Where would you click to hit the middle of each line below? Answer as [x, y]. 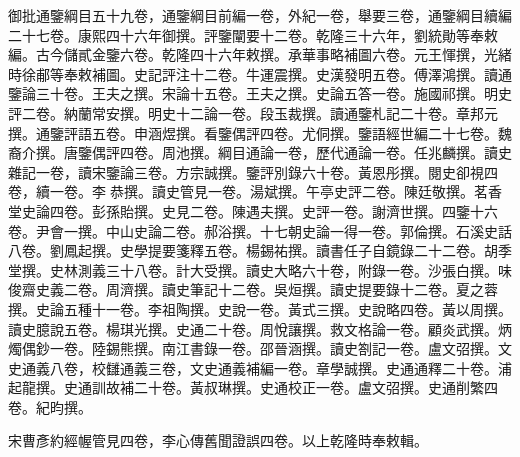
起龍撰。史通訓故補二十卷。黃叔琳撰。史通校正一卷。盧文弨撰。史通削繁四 [253, 387]
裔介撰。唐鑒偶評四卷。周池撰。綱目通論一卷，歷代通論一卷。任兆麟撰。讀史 [260, 152]
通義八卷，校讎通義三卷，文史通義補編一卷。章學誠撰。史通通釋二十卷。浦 [266, 367]
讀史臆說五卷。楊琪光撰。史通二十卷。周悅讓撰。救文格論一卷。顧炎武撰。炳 [260, 328]
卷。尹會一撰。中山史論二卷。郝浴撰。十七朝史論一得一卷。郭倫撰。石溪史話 [260, 230]
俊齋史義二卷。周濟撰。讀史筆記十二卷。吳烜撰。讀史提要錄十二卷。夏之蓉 [253, 289]
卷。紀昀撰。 [50, 406]
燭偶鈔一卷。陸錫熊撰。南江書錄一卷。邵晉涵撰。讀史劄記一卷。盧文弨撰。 [253, 348]
